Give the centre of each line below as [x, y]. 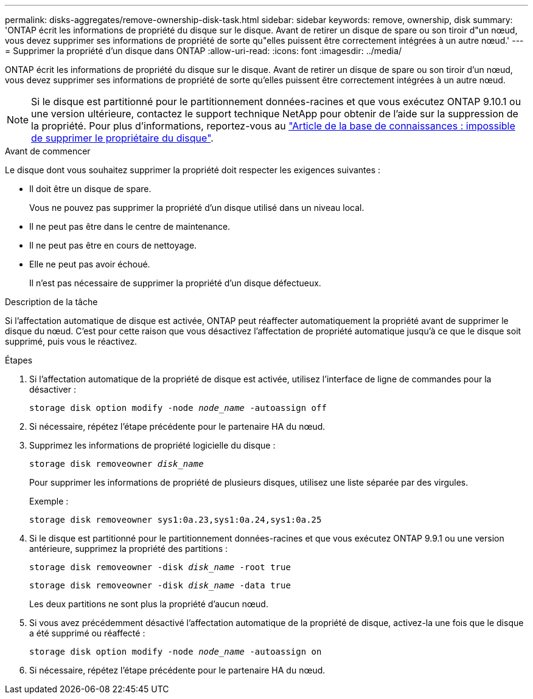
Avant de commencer [48, 151]
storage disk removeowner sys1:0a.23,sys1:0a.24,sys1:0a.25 [176, 520]
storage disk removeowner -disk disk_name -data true [160, 585]
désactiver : [53, 389]
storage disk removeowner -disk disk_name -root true [160, 567]
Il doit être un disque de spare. [90, 189]
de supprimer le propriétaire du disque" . [122, 138]
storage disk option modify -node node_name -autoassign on [176, 652]
